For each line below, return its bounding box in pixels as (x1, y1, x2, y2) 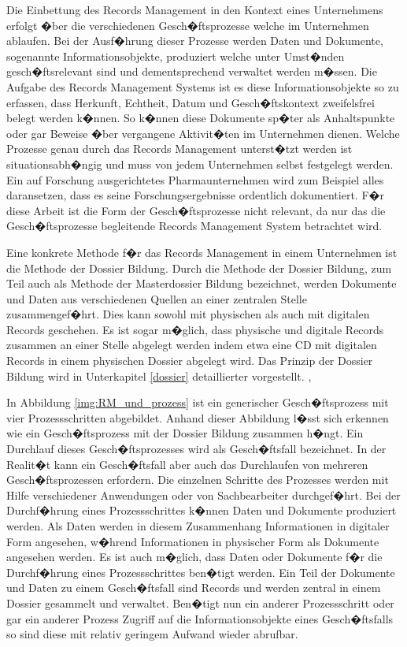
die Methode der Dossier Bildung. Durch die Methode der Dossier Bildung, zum (6, 259, 392, 276)
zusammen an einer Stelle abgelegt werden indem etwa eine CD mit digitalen (6, 337, 377, 353)
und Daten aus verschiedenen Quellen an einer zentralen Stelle (6, 290, 307, 307)
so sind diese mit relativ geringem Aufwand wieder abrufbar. (6, 626, 298, 642)
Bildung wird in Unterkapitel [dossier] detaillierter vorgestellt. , (6, 367, 312, 384)
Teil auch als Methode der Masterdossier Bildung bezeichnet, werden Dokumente (6, 275, 397, 292)
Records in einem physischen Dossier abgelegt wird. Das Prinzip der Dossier (6, 352, 373, 369)
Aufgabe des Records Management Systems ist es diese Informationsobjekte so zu (6, 78, 399, 95)
